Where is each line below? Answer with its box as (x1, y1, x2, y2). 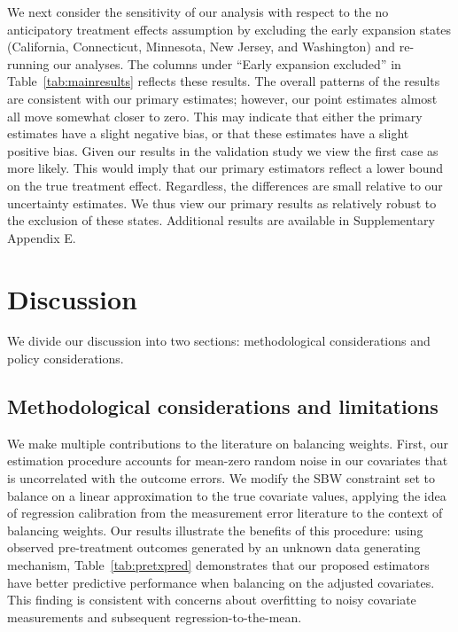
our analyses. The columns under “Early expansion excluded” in (53, 54, 401, 73)
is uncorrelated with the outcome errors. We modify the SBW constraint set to (7, 469, 435, 488)
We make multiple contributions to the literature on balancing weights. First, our (7, 433, 449, 452)
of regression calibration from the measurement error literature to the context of (7, 503, 443, 522)
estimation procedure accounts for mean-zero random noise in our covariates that (7, 451, 448, 470)
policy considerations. (7, 349, 124, 368)
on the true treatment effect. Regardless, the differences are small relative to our (7, 176, 443, 194)
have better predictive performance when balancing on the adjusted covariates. (7, 573, 435, 591)
